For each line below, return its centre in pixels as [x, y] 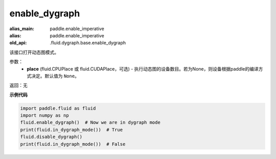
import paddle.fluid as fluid [58, 108]
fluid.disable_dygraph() [51, 137]
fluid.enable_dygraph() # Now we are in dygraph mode [90, 122]
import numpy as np [44, 116]
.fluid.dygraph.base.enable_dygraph [88, 43]
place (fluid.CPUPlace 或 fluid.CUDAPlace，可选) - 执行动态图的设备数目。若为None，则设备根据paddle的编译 [143, 69]
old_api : [18, 43]
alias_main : [22, 29]
